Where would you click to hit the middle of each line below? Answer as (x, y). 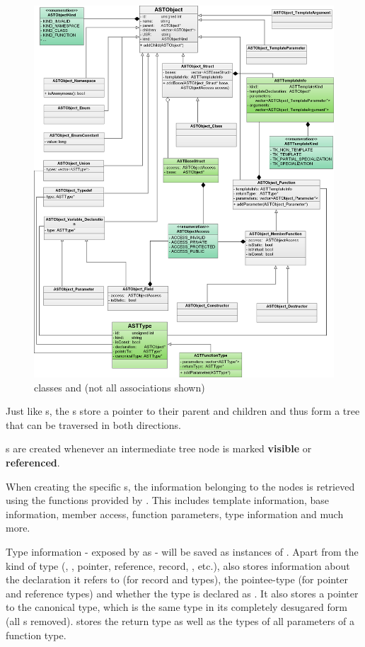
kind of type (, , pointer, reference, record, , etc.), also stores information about (178, 565)
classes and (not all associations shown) (120, 387)
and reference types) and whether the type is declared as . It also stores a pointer (182, 593)
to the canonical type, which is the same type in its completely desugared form (176, 607)
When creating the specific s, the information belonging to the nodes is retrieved (180, 486)
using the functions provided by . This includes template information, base (168, 500)
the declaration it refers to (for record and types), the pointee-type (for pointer (177, 579)
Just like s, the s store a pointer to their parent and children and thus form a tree (183, 411)
